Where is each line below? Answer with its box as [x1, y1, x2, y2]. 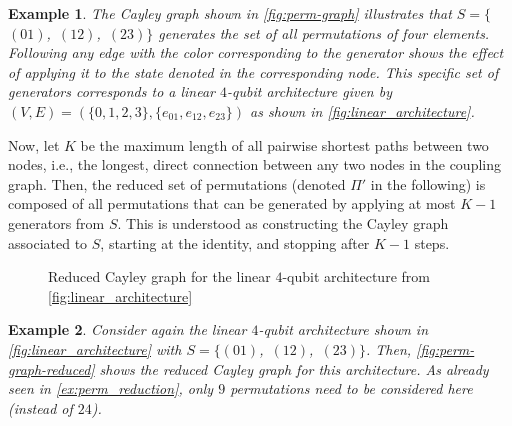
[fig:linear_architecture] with [8, 338, 182, 359]
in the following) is [370, 173, 486, 194]
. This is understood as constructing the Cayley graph [117, 212, 449, 233]
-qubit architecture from [282, 266, 430, 287]
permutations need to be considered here [230, 378, 473, 399]
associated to [8, 232, 88, 253]
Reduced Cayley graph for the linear [48, 266, 271, 287]
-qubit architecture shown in [258, 319, 429, 340]
